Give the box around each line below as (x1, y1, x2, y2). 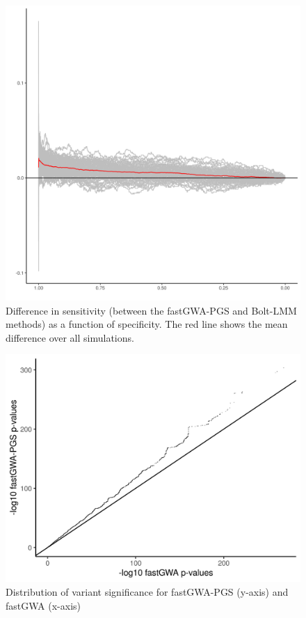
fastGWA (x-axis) (6, 598, 81, 612)
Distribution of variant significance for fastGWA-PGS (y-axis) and (6, 585, 289, 599)
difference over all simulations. (6, 330, 134, 344)
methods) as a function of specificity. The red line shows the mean (6, 317, 288, 331)
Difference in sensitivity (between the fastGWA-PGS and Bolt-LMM (6, 303, 297, 317)
